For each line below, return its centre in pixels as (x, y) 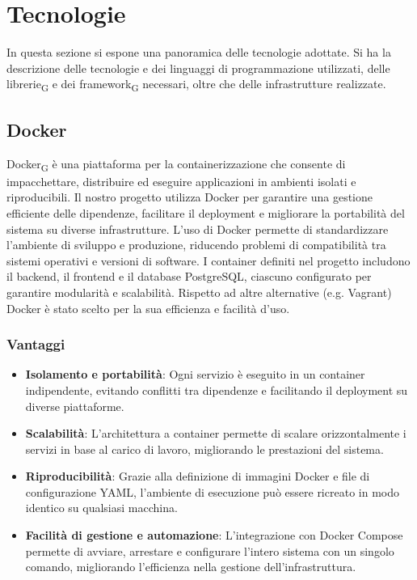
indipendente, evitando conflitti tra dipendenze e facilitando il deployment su (217, 389)
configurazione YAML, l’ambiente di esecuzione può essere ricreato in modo (212, 491)
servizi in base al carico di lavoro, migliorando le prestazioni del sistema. (204, 449)
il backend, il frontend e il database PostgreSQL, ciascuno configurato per (189, 276)
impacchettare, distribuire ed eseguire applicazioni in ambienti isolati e (181, 181)
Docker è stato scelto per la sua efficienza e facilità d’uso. (148, 308)
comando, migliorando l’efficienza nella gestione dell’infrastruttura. (191, 567)
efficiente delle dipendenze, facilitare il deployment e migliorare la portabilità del (206, 212)
